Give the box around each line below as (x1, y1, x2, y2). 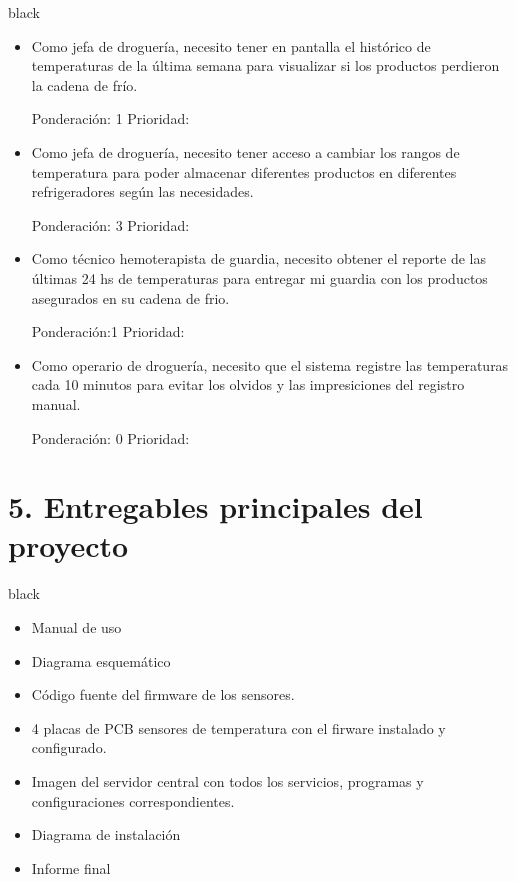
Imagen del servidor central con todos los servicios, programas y (31, 770, 424, 791)
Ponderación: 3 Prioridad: (31, 214, 190, 235)
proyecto (8, 525, 129, 566)
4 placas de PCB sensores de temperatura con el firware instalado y (31, 717, 446, 738)
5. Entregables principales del (8, 486, 423, 527)
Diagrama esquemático (31, 650, 171, 671)
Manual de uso (31, 617, 122, 637)
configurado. (31, 737, 107, 758)
